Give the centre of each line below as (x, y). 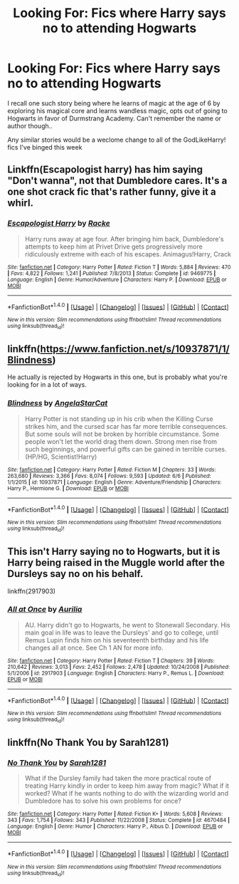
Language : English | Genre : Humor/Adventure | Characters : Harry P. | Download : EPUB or (117, 279)
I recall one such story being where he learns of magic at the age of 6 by (114, 103)
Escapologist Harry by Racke (59, 224)
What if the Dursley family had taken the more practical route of (118, 779)
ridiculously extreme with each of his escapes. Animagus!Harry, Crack (128, 254)
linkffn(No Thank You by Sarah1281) (88, 743)
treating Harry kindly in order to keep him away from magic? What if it (127, 786)
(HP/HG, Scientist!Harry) (61, 457)
